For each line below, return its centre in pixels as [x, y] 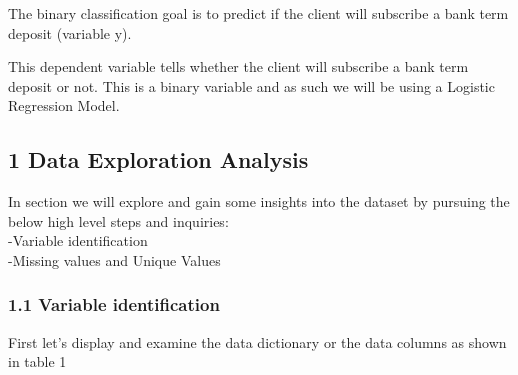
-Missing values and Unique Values [114, 259]
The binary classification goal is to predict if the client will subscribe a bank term [258, 13]
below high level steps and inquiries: [118, 220]
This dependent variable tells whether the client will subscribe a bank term [238, 66]
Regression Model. [64, 105]
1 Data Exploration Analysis [158, 159]
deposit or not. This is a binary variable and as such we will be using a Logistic [251, 85]
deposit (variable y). [70, 32]
